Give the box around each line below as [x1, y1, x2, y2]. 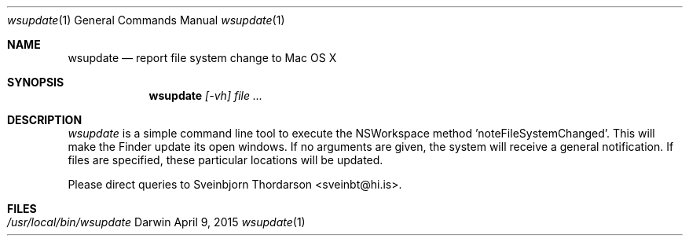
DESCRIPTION [7, 113, 82, 126]
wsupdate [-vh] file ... [148, 89, 263, 102]
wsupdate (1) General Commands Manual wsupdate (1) [7, 13, 285, 27]
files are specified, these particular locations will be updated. [68, 153, 383, 167]
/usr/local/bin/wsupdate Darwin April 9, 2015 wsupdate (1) [7, 215, 306, 229]
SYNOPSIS [7, 75, 64, 89]
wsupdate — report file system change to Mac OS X [68, 51, 337, 64]
